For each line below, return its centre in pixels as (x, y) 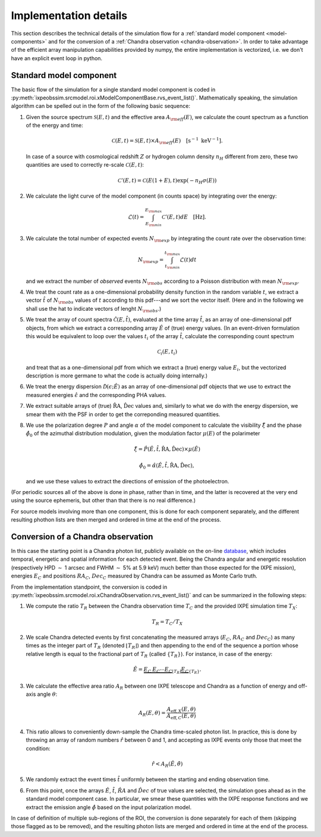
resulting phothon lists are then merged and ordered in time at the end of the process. (116, 520)
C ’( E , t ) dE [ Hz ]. (184, 217)
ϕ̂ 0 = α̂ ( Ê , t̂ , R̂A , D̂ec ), (166, 466)
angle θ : (47, 694)
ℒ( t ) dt (188, 260)
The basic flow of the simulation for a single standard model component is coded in (113, 89)
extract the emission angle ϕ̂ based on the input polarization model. (109, 807)
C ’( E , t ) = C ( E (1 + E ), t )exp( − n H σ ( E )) (167, 181)
